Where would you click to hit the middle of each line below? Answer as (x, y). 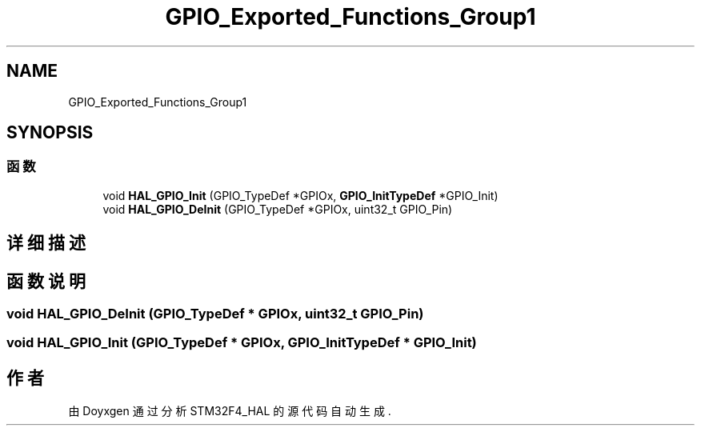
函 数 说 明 (46, 281)
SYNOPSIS (50, 133)
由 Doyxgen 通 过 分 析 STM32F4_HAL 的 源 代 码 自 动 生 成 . (230, 411)
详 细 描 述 (46, 243)
